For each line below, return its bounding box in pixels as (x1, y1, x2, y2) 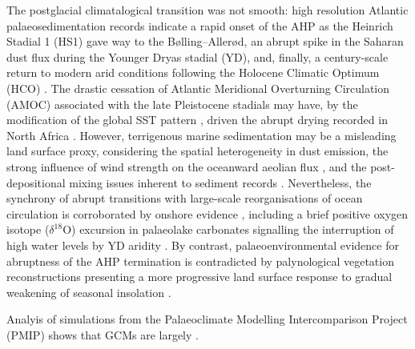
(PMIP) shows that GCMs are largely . (6, 326, 199, 343)
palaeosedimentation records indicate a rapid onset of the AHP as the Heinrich (6, 17, 393, 34)
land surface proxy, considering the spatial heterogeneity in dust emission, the (6, 142, 389, 159)
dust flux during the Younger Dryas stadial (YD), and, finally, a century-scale (6, 48, 389, 65)
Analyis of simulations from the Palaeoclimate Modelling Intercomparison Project (6, 311, 408, 327)
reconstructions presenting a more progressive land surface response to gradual (6, 268, 393, 285)
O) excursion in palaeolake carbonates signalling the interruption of (62, 221, 394, 238)
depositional (6, 174, 66, 191)
